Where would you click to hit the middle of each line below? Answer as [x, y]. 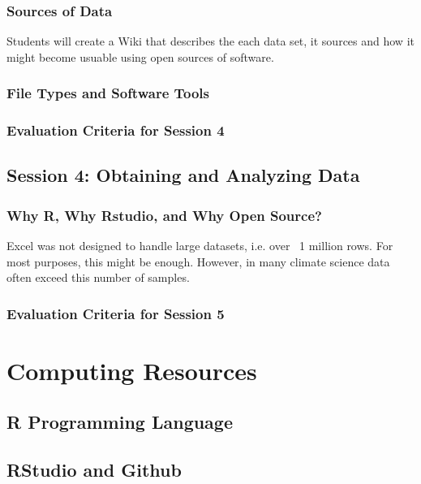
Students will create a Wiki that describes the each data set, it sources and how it [210, 41]
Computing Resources [132, 370]
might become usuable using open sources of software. [140, 56]
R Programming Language [120, 422]
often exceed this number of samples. [98, 277]
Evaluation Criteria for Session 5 [116, 313]
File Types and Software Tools [108, 93]
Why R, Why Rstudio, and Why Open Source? [164, 215]
